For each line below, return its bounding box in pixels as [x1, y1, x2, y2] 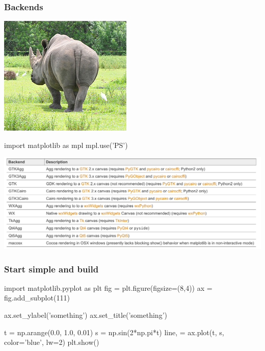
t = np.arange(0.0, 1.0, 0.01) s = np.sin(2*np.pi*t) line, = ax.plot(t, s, [4, 327, 224, 337]
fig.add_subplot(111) [4, 292, 70, 303]
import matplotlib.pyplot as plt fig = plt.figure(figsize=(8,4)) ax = [4, 282, 213, 293]
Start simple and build [4, 262, 99, 275]
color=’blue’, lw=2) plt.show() [4, 337, 99, 347]
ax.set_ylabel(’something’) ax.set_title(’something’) [4, 310, 167, 320]
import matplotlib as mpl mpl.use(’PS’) [4, 139, 128, 150]
